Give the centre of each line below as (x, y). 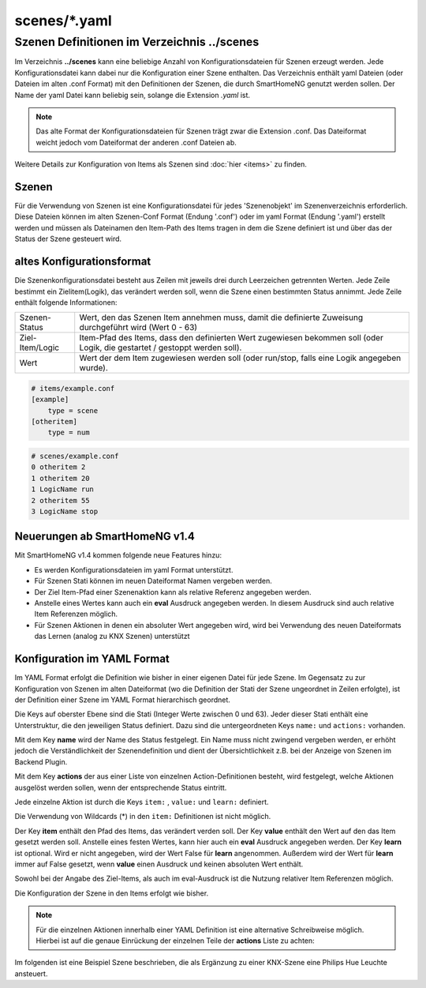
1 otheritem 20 (60, 478)
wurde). (93, 368)
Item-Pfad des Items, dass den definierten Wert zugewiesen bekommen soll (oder (232, 338)
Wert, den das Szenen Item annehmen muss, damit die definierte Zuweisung (221, 317)
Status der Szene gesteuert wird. (68, 239)
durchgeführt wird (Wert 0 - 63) (138, 328)
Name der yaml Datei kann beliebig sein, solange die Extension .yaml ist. (133, 95)
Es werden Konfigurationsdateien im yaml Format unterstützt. (134, 569)
